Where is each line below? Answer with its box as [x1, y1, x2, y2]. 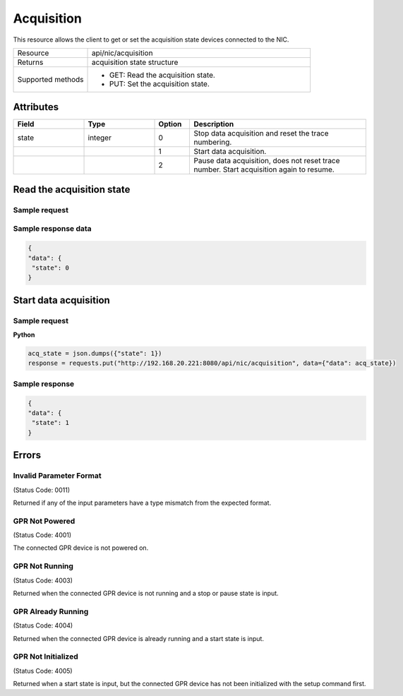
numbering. [193, 138, 232, 148]
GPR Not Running [13, 561, 74, 571]
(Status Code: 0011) [13, 486, 71, 494]
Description [193, 119, 234, 129]
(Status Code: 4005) [13, 666, 73, 675]
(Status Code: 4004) [13, 621, 73, 630]
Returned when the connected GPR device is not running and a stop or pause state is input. [13, 589, 279, 597]
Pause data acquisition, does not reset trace [193, 156, 340, 166]
